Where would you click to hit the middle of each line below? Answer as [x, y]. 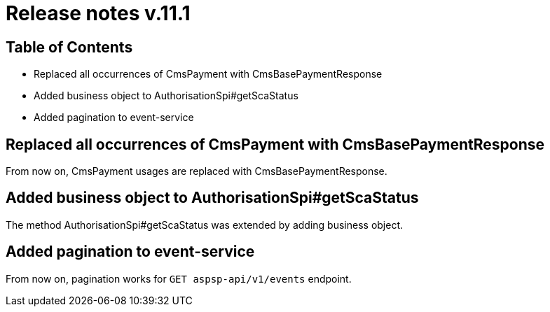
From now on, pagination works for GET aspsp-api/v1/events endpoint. [179, 278]
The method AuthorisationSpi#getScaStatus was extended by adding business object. [205, 225]
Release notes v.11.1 [98, 13]
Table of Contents [69, 47]
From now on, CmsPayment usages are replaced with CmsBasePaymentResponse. [197, 171]
